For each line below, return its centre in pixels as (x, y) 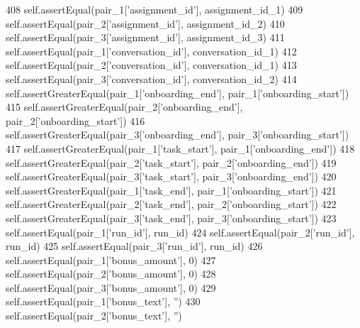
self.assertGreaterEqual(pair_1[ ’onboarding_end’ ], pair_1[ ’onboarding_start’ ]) (178, 93)
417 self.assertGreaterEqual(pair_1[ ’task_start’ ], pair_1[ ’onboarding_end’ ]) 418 (180, 148)
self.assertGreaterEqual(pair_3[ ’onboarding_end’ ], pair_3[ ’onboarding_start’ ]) (178, 135)
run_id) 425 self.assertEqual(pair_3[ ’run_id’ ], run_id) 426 (134, 246)
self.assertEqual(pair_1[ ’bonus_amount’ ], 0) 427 (111, 259)
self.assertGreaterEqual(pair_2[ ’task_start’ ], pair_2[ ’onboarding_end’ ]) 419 (171, 162)
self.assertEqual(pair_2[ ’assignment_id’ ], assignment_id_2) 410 (145, 23)
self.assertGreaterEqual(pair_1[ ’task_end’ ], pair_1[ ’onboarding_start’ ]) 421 (171, 190)
